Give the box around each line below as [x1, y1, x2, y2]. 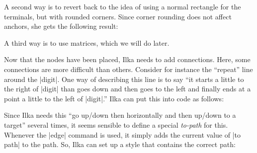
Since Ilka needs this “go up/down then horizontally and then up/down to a [4, 110, 236, 120]
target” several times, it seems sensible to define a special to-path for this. [4, 119, 228, 130]
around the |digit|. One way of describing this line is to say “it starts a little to [4, 74, 244, 84]
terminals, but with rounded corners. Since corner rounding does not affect [4, 11, 232, 21]
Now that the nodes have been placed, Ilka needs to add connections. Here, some [4, 54, 251, 65]
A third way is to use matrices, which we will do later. [4, 37, 170, 48]
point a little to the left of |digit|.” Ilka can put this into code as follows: [4, 93, 224, 103]
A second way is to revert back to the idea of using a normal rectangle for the [4, 1, 241, 11]
